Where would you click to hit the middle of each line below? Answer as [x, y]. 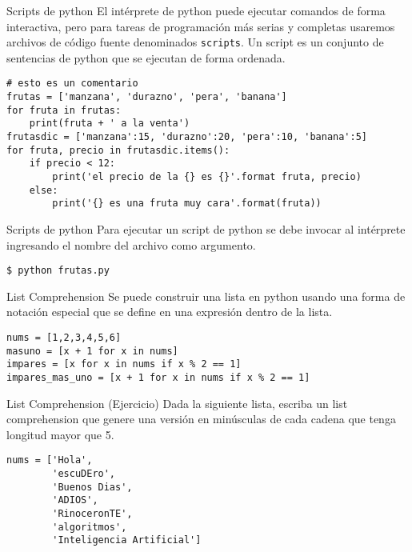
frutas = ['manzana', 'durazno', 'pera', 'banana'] [147, 97]
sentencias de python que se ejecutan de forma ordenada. [146, 57]
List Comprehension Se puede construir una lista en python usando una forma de [206, 296]
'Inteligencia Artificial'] [127, 540]
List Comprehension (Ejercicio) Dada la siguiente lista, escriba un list [177, 403]
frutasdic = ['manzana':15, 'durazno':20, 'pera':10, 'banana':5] [187, 137]
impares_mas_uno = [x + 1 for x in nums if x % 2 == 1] [158, 378]
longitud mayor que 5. [60, 434]
